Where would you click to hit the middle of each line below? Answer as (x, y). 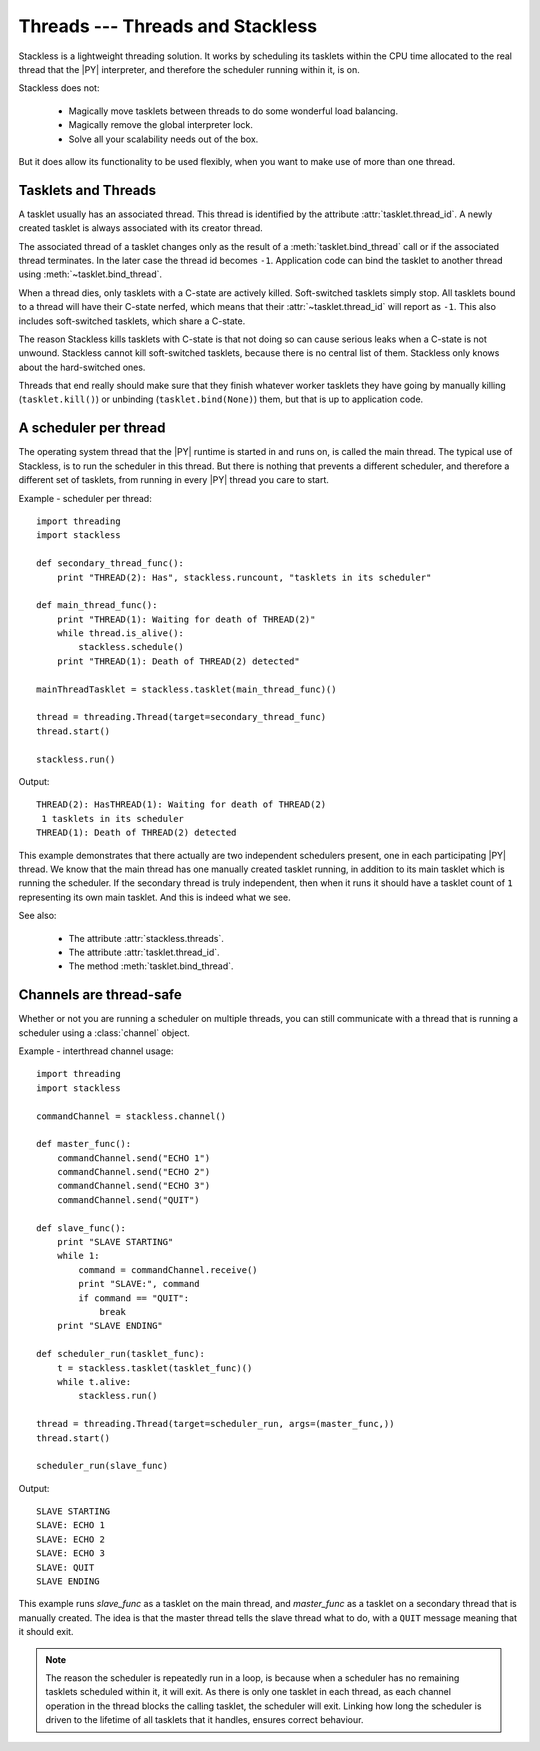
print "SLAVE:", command (139, 1284)
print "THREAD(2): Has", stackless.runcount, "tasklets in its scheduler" (244, 577)
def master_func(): (84, 1144)
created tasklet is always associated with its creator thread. (141, 228)
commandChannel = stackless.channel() (131, 1116)
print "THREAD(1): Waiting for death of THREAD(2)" (186, 619)
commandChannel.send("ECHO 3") (133, 1186)
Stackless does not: (59, 88)
